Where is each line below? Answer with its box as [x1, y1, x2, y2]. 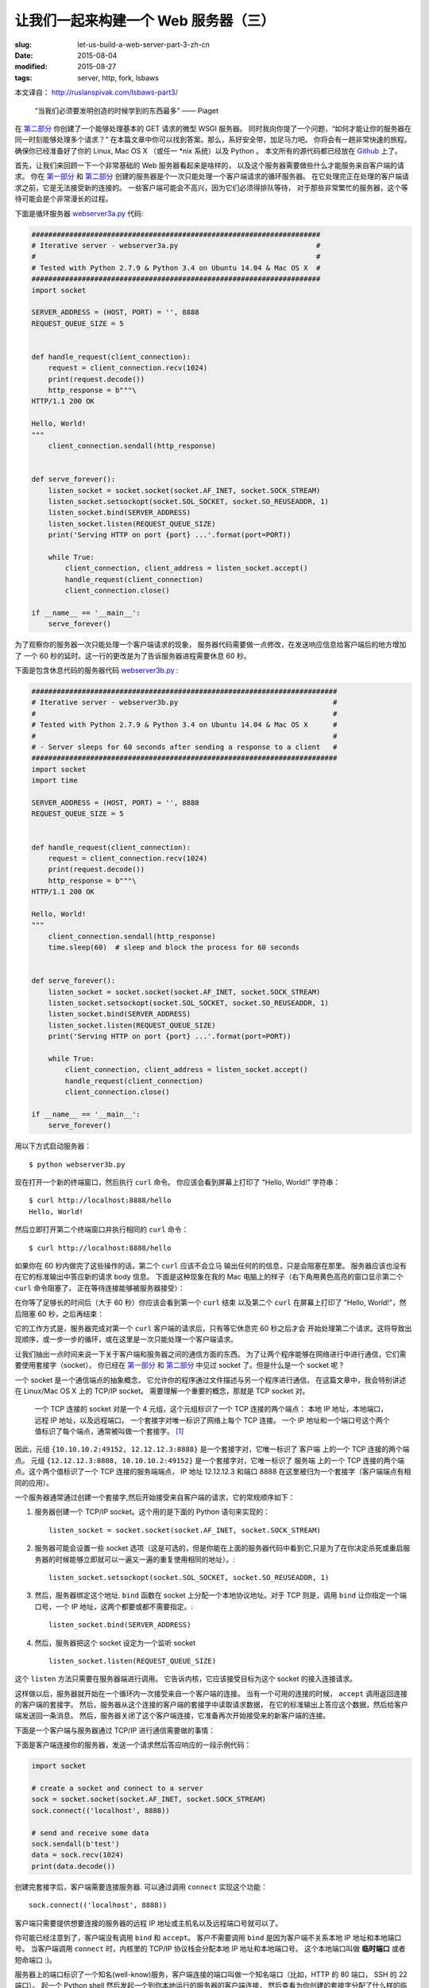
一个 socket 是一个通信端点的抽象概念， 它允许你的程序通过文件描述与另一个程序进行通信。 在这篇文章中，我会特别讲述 [14, 1375, 407, 1384]
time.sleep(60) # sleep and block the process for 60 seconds [48, 943, 300, 952]
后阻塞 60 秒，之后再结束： [14, 1309, 105, 1318]
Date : [14, 50, 33, 60]
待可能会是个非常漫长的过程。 [14, 194, 113, 204]
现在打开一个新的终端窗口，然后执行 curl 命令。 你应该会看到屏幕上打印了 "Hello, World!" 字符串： [14, 1178, 341, 1187]
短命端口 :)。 [14, 1955, 57, 1964]
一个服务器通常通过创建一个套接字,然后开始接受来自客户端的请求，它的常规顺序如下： [14, 1493, 296, 1502]
